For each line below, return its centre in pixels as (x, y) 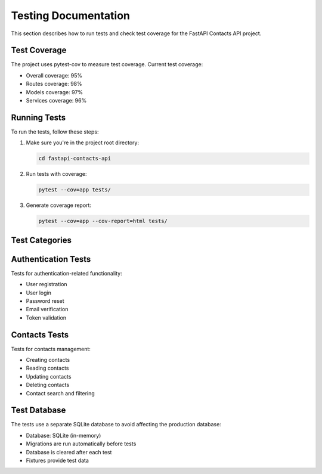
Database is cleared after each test (69, 452)
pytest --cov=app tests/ (75, 190)
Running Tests (38, 117)
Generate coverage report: (59, 205)
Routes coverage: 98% (54, 84)
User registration (47, 284)
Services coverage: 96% (56, 101)
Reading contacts (47, 368)
